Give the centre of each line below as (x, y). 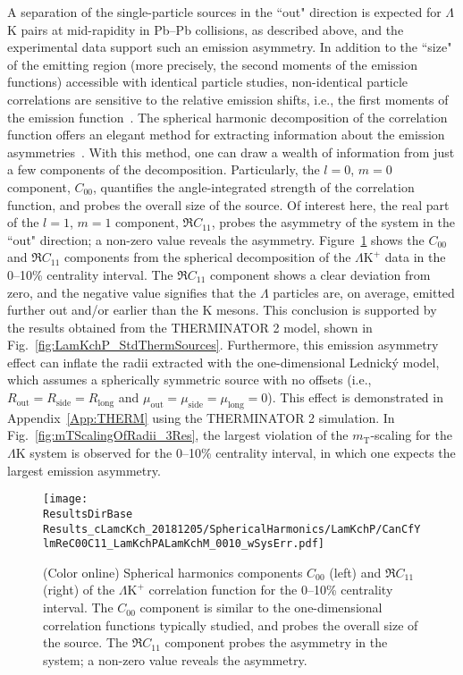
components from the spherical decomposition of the (208, 257)
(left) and (355, 572)
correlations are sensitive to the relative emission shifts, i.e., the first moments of (228, 99)
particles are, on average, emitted (364, 292)
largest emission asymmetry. (84, 470)
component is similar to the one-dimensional (261, 607)
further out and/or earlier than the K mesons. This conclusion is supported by (222, 310)
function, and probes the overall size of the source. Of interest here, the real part (228, 204)
